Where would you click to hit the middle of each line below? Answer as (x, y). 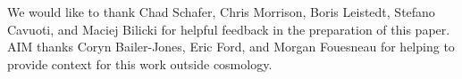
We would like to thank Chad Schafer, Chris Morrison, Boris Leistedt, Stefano (221, 12)
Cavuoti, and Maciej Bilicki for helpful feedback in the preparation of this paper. (229, 29)
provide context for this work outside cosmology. (140, 63)
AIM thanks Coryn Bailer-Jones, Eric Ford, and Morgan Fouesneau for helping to (231, 47)
